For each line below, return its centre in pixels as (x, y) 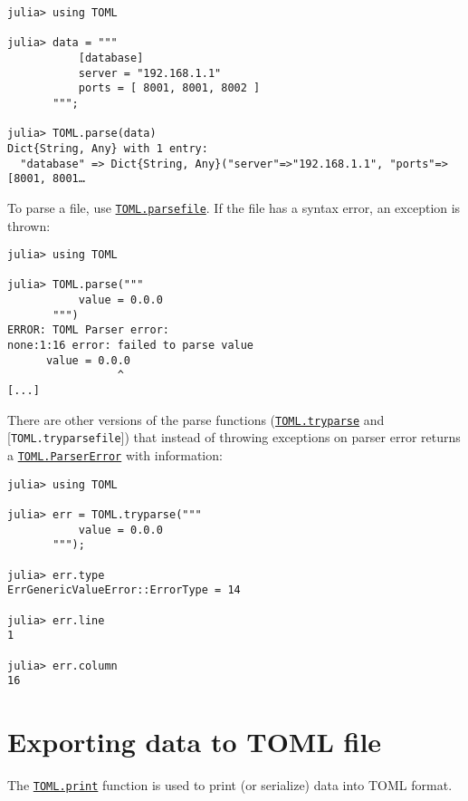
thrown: (29, 225)
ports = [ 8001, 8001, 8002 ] (169, 88)
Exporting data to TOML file (195, 742)
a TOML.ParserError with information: (115, 455)
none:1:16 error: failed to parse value (131, 346)
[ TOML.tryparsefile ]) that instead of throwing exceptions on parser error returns (234, 437)
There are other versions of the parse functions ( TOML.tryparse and (196, 419)
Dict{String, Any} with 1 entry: (108, 148)
